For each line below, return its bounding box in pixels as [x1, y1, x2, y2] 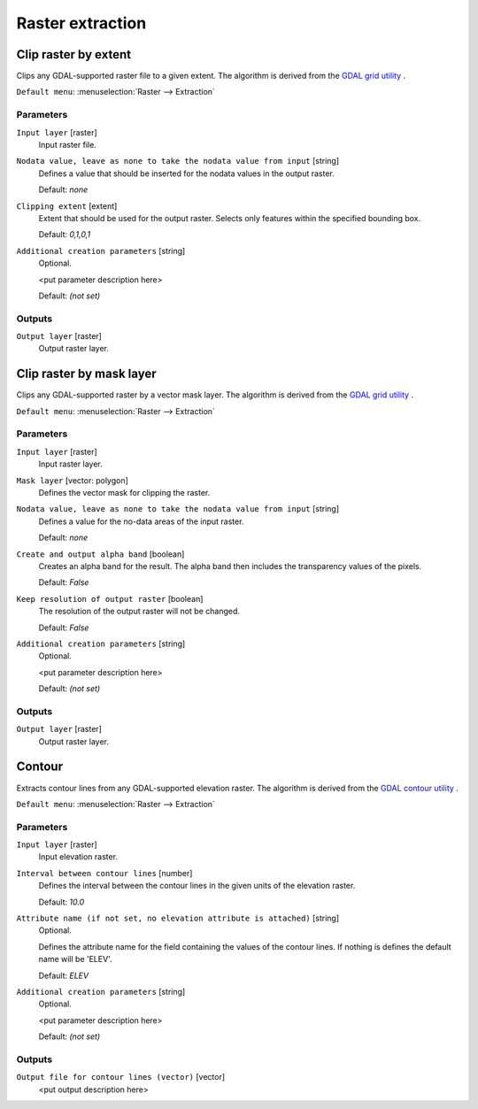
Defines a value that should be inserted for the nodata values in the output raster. [38, 168, 335, 179]
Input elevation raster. [38, 851, 119, 862]
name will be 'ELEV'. [38, 954, 112, 965]
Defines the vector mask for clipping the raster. [38, 488, 211, 498]
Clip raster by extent [16, 47, 132, 62]
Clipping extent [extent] [16, 200, 118, 212]
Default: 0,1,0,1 [38, 229, 91, 240]
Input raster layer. [38, 458, 103, 469]
